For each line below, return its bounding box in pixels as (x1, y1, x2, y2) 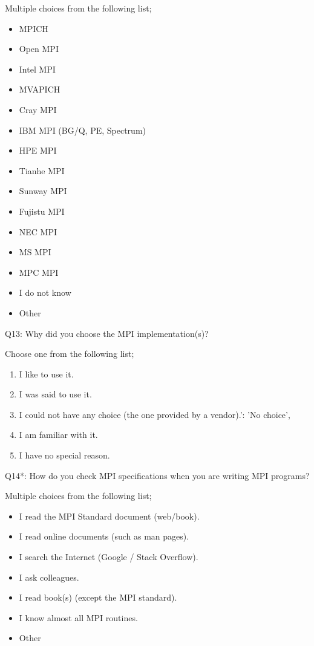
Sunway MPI (19, 184, 67, 197)
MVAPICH (19, 83, 61, 96)
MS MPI (19, 246, 51, 258)
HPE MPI (19, 144, 57, 157)
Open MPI (19, 42, 59, 55)
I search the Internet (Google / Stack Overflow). (19, 550, 198, 563)
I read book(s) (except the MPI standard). (19, 591, 177, 604)
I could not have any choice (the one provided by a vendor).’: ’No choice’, (19, 408, 290, 420)
